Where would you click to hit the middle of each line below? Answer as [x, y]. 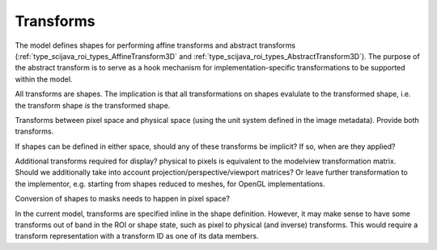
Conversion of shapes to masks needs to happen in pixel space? [123, 199]
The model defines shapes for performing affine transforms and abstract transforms [155, 45]
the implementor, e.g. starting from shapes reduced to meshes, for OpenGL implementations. [170, 184]
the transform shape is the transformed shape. [93, 105]
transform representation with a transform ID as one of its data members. [137, 236]
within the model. [44, 79]
